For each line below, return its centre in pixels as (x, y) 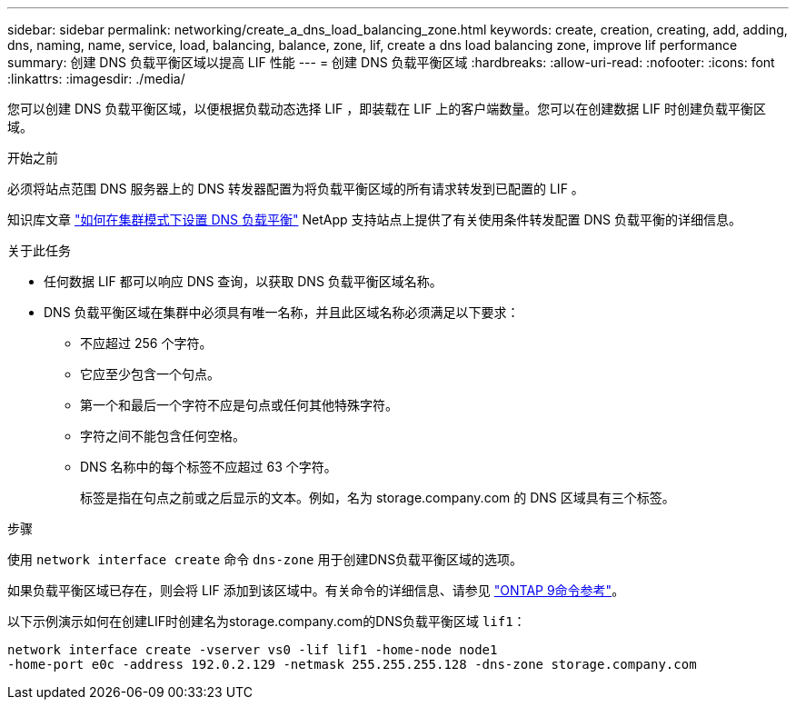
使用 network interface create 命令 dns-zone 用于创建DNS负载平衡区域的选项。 (265, 559)
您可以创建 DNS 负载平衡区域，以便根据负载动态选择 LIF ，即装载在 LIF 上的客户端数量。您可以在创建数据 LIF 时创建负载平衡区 (387, 109)
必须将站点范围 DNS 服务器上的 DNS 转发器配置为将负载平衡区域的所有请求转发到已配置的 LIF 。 (296, 189)
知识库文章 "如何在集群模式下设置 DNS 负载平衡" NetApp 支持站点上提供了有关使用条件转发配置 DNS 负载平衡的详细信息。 (374, 219)
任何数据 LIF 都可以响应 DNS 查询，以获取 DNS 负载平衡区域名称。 (243, 281)
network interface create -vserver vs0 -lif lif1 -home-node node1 (253, 650)
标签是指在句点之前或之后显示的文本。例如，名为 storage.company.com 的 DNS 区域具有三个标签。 (378, 498)
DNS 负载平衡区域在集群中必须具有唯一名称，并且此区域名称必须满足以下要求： (282, 312)
